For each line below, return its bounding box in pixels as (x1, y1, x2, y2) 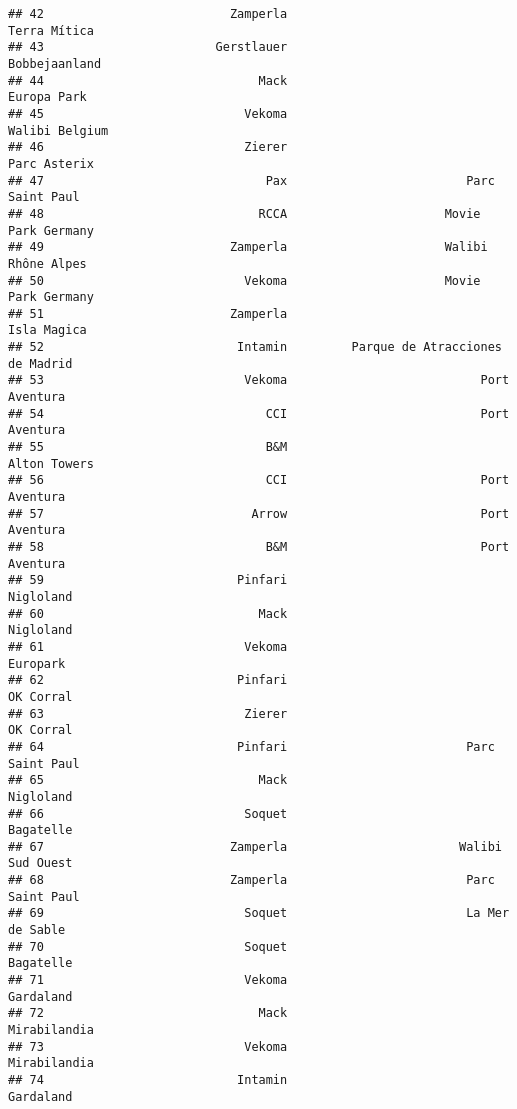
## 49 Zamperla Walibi (8, 240, 488, 255)
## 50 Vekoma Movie (8, 273, 481, 288)
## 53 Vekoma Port (8, 373, 510, 388)
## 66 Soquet (8, 806, 288, 821)
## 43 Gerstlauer (8, 40, 288, 55)
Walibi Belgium (8, 123, 109, 138)
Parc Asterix (8, 156, 94, 171)
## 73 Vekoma (8, 1039, 288, 1054)
